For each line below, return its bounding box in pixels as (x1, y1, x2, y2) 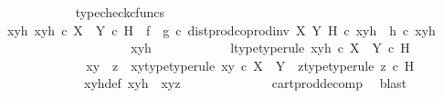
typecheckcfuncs (75, 3, 164, 21)
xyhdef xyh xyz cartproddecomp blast (83, 73, 407, 93)
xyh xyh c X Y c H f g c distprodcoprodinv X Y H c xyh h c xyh (6, 20, 436, 39)
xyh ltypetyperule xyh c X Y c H (131, 38, 410, 57)
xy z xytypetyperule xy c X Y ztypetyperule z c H (86, 55, 415, 74)
